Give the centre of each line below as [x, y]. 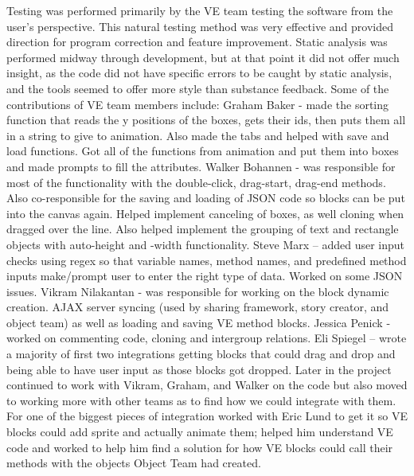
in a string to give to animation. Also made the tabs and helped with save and [198, 135]
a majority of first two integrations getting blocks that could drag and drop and [201, 354]
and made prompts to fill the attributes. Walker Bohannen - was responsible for [201, 166]
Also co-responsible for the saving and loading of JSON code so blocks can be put [206, 198]
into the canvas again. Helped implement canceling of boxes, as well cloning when [205, 213]
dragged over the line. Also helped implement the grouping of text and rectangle [203, 229]
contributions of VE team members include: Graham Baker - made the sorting [198, 104]
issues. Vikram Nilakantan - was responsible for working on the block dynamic [198, 291]
